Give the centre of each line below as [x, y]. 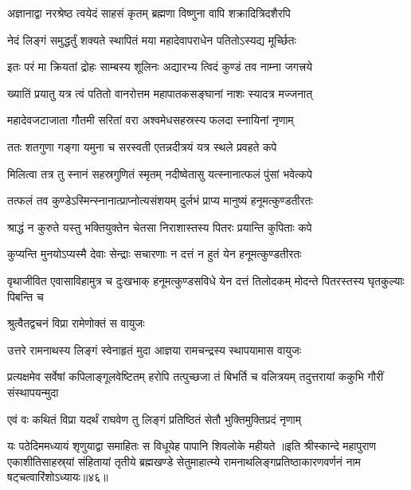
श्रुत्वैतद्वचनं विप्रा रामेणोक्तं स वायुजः [76, 323]
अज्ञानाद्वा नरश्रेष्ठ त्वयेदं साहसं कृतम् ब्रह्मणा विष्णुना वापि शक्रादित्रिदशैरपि [149, 13]
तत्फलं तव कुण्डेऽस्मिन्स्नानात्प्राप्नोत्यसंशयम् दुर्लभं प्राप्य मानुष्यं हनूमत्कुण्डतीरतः [160, 200]
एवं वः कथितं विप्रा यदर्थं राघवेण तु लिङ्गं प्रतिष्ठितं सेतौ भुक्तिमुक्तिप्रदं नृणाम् [154, 419]
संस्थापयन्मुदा [33, 392]
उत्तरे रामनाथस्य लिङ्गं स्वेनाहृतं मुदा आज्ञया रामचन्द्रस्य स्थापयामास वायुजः [155, 349]
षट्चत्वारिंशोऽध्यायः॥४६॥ [58, 477]
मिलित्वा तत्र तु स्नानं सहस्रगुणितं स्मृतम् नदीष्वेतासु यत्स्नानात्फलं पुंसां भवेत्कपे [160, 173]
